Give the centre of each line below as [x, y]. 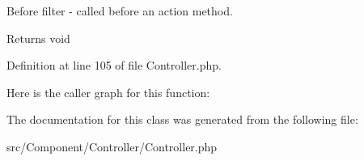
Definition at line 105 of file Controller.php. [114, 65]
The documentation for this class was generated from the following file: [182, 119]
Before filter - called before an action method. [120, 11]
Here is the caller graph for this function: [108, 92]
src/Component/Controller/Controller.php [112, 146]
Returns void [38, 38]
